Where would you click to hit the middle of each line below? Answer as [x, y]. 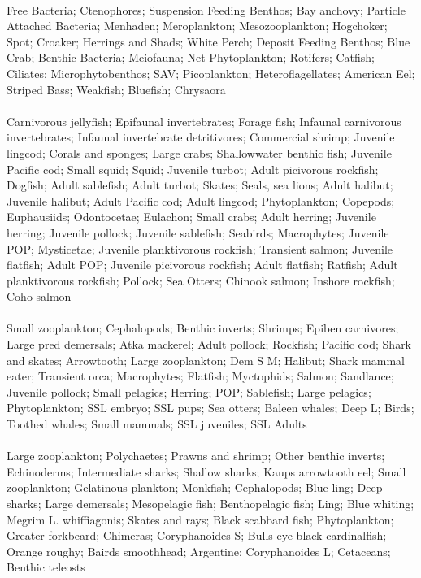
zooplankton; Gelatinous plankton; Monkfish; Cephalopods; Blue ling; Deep [195, 487]
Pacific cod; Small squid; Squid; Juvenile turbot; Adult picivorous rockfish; [193, 169]
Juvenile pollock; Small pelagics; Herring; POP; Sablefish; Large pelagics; [189, 391]
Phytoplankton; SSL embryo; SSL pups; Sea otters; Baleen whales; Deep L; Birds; [210, 408]
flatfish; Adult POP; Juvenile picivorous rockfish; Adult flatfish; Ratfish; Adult [202, 265]
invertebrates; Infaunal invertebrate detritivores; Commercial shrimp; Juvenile [201, 137]
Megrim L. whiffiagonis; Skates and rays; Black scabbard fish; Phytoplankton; [200, 519]
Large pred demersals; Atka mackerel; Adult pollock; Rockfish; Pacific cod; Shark [209, 344]
